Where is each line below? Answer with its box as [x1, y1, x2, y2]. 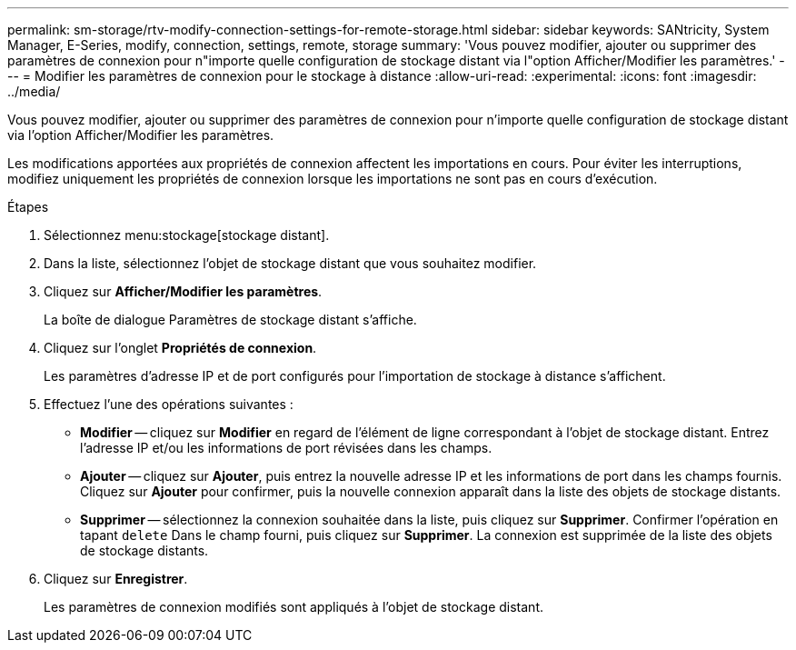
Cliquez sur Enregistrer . [44, 571, 188, 586]
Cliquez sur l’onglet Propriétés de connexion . [44, 340, 317, 355]
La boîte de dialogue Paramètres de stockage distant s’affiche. [44, 312, 417, 327]
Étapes [7, 199, 49, 215]
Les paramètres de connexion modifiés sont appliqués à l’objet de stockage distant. [44, 599, 543, 615]
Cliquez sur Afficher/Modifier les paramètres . [44, 284, 323, 299]
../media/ [7, 84, 61, 99]
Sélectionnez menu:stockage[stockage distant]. [44, 227, 330, 243]
